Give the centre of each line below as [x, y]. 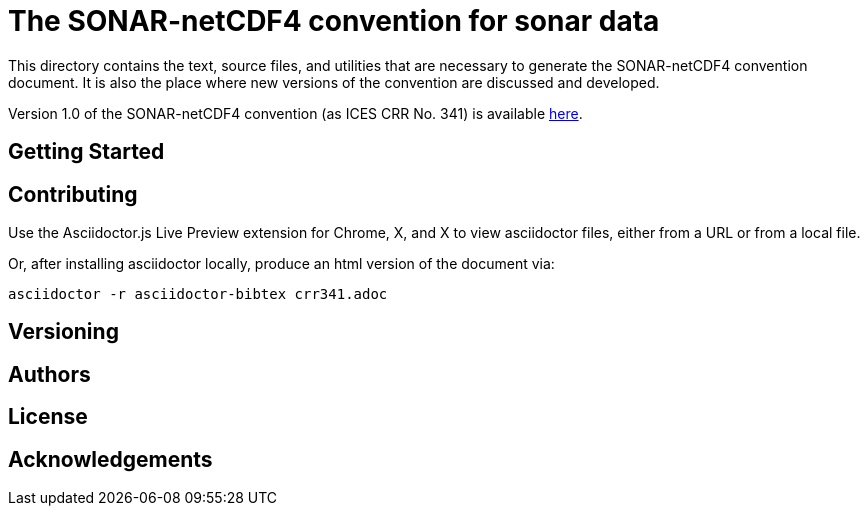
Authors [49, 374]
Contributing [73, 194]
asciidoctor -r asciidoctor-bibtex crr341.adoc [198, 294]
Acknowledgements [110, 459]
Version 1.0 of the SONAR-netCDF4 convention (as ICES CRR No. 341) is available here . [295, 113]
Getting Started [86, 152]
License [48, 417]
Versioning [63, 332]
